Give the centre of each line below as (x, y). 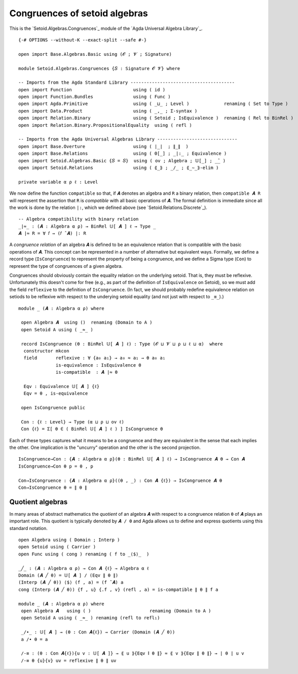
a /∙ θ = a (34, 639)
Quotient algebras (39, 502)
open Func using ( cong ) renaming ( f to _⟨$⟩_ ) (84, 554)
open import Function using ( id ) (92, 90)
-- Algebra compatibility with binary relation (79, 219)
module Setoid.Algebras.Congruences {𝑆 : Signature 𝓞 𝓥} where (99, 68)
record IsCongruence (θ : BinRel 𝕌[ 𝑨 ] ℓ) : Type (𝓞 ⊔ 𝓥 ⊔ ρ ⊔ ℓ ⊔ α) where (122, 344)
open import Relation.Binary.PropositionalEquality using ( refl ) (105, 125)
